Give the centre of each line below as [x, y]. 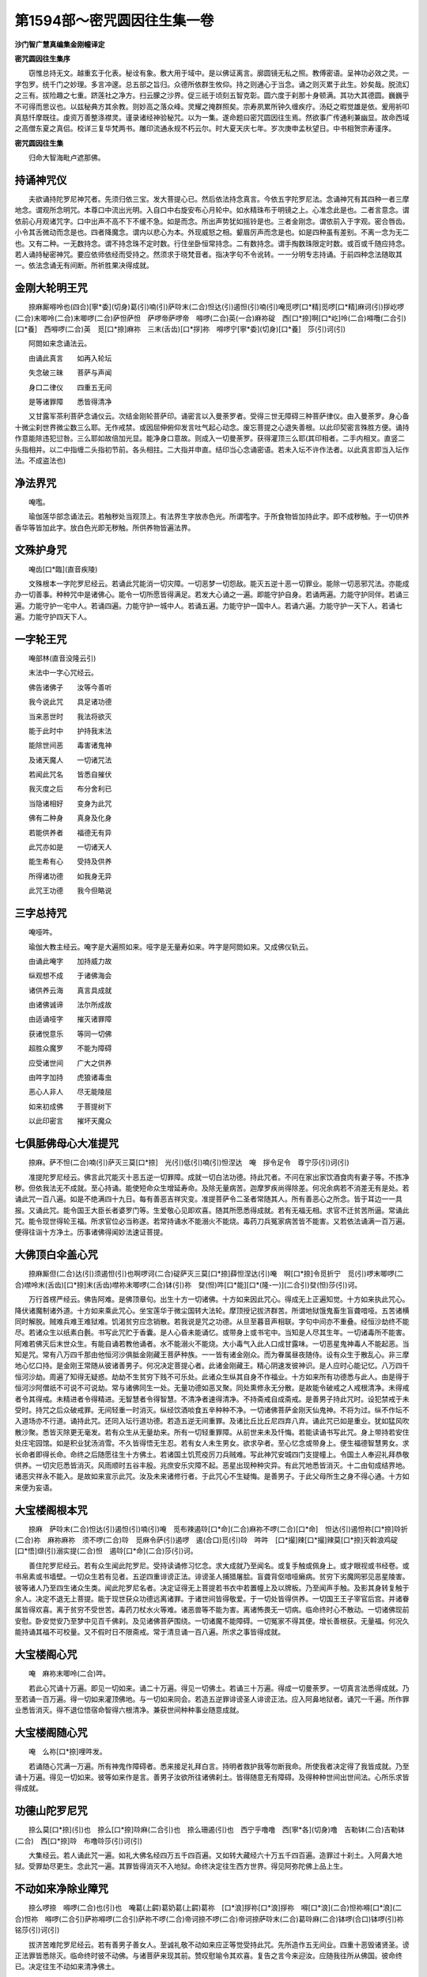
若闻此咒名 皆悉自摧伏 [70, 774]
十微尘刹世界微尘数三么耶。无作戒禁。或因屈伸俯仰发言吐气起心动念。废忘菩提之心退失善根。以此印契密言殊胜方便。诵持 [212, 427]
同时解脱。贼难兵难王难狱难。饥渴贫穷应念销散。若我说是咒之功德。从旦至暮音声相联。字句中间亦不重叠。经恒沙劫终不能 [212, 1321]
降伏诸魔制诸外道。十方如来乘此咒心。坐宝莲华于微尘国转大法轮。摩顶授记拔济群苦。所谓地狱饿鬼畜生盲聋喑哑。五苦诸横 [212, 1310]
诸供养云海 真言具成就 [70, 990]
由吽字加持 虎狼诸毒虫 [70, 1077]
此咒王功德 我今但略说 [70, 890]
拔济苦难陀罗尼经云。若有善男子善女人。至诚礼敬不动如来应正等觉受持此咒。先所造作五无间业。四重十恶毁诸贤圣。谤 [219, 1945]
